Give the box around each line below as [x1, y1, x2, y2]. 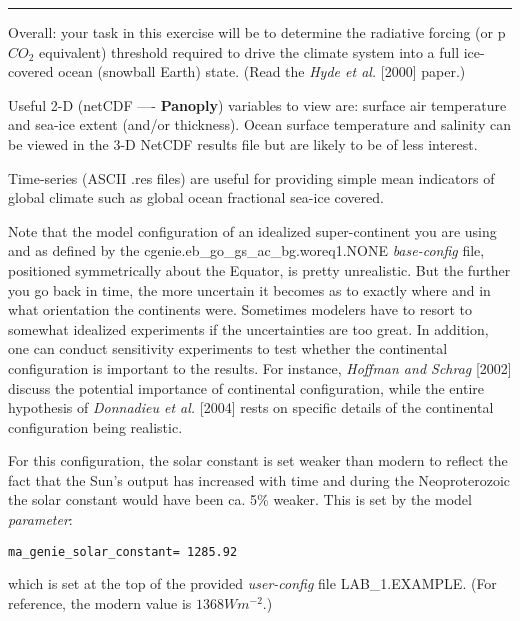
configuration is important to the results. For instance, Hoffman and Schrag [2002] [8, 357, 512, 378]
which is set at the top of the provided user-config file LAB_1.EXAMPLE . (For [8, 573, 497, 594]
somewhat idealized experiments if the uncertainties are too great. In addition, [8, 318, 489, 339]
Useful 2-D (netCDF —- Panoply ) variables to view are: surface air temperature [8, 94, 507, 115]
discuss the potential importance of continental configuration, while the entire [8, 377, 484, 398]
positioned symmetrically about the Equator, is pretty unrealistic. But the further [8, 259, 511, 280]
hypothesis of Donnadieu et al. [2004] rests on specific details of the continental [8, 397, 494, 418]
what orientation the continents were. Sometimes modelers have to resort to [8, 299, 473, 320]
